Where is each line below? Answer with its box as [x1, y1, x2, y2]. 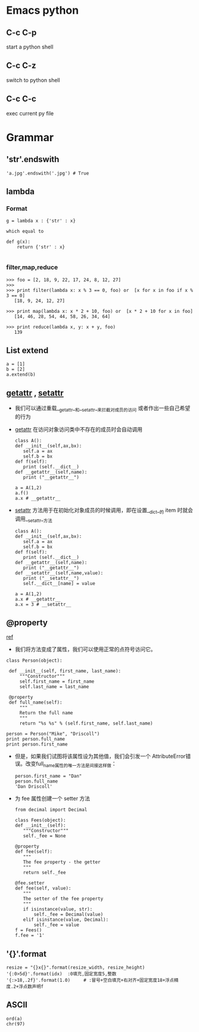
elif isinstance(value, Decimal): [23, 917, 109, 923]
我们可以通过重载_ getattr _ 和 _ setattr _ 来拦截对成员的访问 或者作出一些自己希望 [14, 404, 191, 413]
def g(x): [6, 239, 31, 245]
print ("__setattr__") [23, 575, 79, 581]
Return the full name [19, 710, 73, 716]
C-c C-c [6, 94, 37, 104]
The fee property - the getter [23, 859, 101, 865]
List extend [6, 345, 49, 355]
